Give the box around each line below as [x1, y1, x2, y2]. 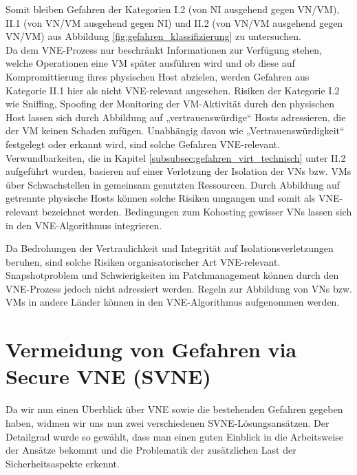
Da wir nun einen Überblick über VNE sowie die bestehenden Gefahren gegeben [6, 402, 343, 416]
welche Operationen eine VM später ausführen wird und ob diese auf [6, 56, 295, 70]
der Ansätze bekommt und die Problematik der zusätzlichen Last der [6, 443, 296, 457]
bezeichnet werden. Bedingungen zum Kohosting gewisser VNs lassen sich [41, 204, 352, 218]
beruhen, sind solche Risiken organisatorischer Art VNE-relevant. [6, 254, 281, 268]
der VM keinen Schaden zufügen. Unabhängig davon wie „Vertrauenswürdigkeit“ [6, 123, 345, 138]
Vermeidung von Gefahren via [6, 335, 297, 363]
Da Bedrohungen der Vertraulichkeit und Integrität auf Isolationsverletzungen [6, 241, 334, 255]
